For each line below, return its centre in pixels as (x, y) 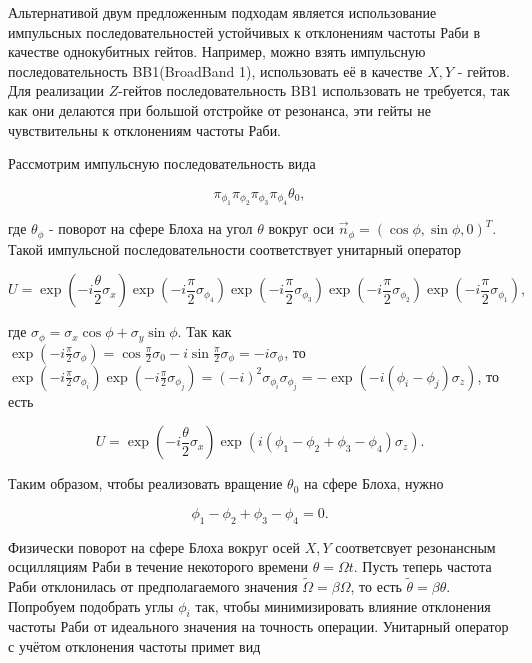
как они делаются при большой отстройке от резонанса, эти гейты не (219, 109)
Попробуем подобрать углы (91, 605)
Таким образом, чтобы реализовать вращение (145, 483)
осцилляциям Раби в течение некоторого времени (158, 566)
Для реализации (56, 90)
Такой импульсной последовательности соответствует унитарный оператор (235, 248)
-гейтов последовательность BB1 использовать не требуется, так (314, 90)
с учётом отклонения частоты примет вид (134, 646)
